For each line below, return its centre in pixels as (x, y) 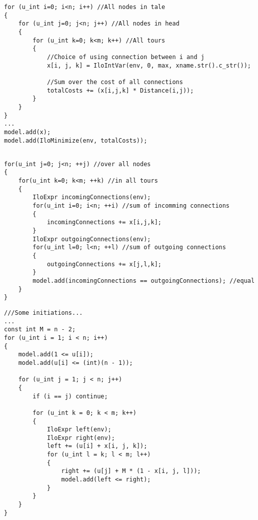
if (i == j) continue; (70, 396)
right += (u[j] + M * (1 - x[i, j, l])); (131, 471)
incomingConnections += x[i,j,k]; (104, 222)
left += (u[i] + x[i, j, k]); (97, 446)
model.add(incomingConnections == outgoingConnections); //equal (144, 281)
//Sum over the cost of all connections (115, 82)
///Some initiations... (43, 313)
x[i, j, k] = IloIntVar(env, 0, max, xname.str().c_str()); (149, 65)
